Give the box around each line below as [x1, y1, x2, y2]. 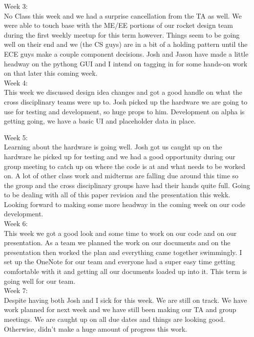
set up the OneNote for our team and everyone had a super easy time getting [4, 256, 235, 267]
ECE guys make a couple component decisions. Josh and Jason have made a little [4, 48, 249, 59]
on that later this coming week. [4, 68, 98, 78]
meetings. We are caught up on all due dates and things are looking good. [4, 314, 225, 324]
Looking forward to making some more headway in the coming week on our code [4, 199, 245, 209]
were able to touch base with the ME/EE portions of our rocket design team [4, 20, 233, 30]
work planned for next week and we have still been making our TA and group [4, 304, 236, 315]
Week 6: [4, 218, 28, 229]
